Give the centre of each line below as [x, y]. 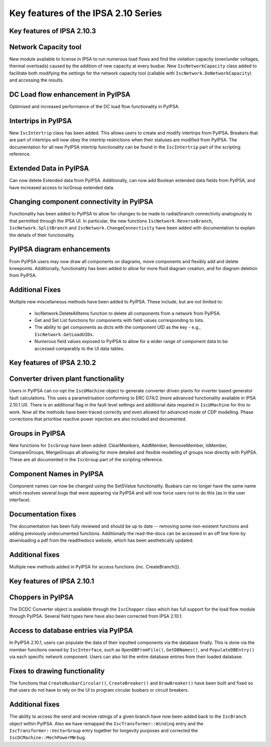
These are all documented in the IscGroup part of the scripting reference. [86, 459]
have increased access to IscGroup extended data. [62, 187]
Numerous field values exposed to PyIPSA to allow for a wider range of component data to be [131, 342]
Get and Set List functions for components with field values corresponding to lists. [119, 320]
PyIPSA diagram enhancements [60, 249]
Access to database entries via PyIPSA [71, 631]
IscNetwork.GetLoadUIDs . [64, 334]
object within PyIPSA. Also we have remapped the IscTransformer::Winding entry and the [106, 723]
